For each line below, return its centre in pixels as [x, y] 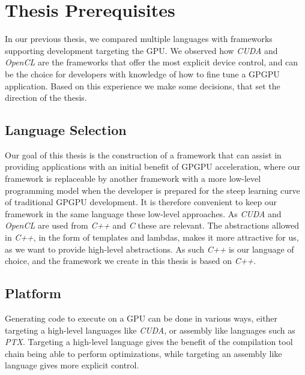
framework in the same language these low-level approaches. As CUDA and [143, 213]
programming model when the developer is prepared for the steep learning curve [152, 190]
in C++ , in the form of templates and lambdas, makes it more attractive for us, [152, 237]
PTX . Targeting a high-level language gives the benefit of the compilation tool [149, 342]
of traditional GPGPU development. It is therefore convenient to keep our [141, 202]
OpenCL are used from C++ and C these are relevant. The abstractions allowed [152, 225]
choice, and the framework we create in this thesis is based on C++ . [131, 261]
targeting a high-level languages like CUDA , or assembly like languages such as [150, 330]
